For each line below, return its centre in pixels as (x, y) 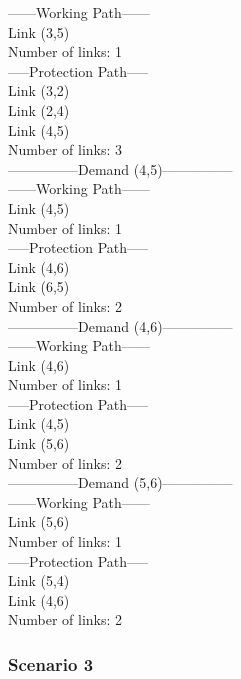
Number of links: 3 (65, 149)
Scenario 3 (51, 663)
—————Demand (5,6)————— (120, 482)
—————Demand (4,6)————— (120, 325)
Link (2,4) (39, 109)
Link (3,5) (39, 31)
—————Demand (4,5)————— (120, 168)
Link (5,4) (39, 580)
